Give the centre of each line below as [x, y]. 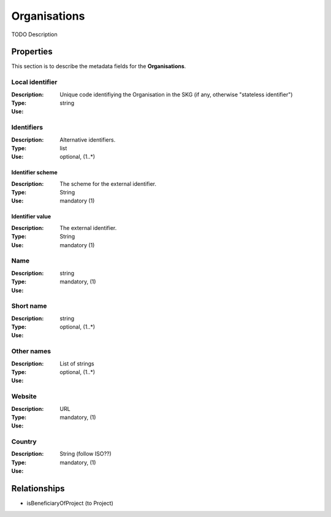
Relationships [38, 488]
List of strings [77, 363]
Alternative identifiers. [88, 140]
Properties [32, 52]
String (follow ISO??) [86, 454]
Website [24, 397]
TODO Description [34, 34]
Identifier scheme [34, 172]
